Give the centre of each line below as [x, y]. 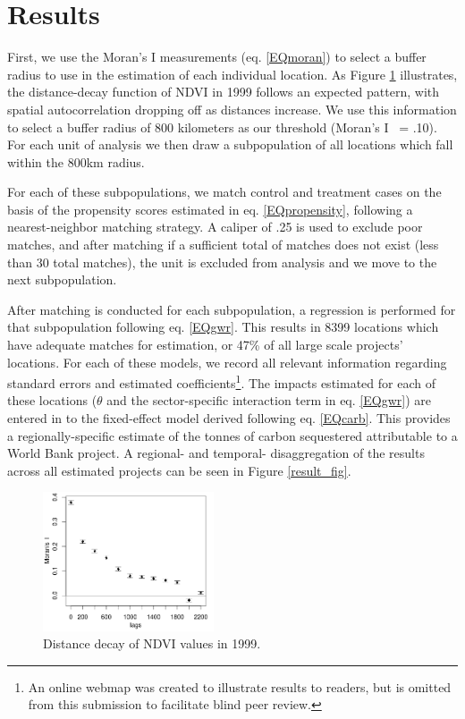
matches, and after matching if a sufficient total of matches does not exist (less [223, 245]
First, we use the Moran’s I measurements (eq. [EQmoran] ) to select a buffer [217, 57]
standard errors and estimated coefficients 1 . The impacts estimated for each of [221, 381]
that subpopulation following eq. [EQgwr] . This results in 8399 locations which [223, 327]
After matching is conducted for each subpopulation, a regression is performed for [232, 309]
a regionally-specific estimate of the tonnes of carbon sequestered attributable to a [232, 435]
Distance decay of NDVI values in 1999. [152, 643]
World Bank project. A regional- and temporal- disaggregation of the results [216, 453]
